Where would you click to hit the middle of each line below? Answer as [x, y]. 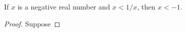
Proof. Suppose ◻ [32, 23]
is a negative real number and [64, 6]
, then [146, 6]
